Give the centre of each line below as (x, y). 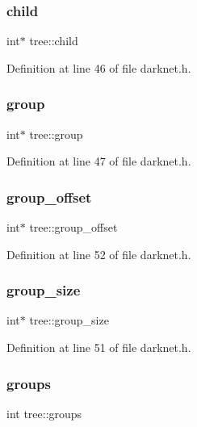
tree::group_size (69, 320)
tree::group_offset (73, 227)
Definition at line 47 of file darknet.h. (99, 161)
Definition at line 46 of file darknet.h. (99, 67)
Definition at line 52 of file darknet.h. (99, 254)
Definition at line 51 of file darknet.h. (99, 347)
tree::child (54, 41)
